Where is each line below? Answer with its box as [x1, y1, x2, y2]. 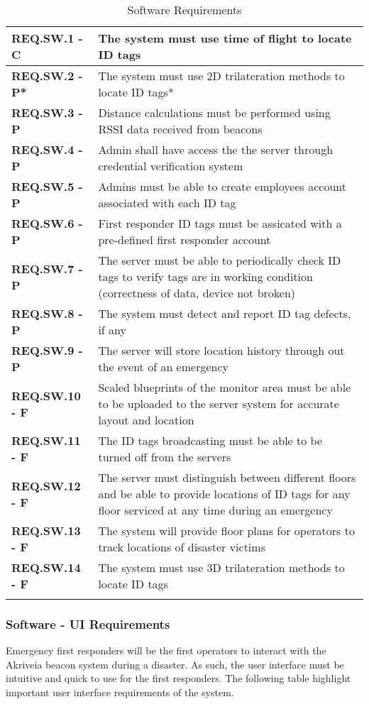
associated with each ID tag [98, 194, 236, 211]
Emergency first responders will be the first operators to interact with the [6, 643, 326, 658]
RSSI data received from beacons [98, 121, 263, 137]
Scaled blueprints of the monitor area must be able [98, 379, 351, 395]
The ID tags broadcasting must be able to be [98, 432, 323, 449]
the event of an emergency [98, 358, 228, 375]
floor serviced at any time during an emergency [98, 502, 333, 518]
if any [98, 321, 126, 338]
